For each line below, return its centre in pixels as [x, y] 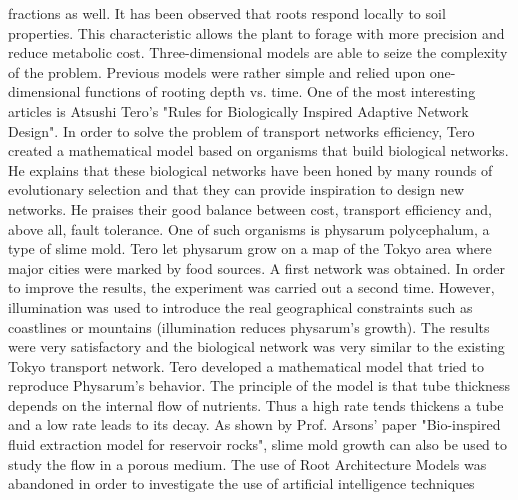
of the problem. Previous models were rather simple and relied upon [217, 71]
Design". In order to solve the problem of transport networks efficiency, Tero [241, 130]
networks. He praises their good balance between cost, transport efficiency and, [250, 208]
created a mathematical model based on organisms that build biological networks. [258, 150]
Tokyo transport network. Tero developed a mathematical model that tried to [246, 365]
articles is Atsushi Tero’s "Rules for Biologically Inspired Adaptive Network [238, 110]
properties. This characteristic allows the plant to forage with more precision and [256, 32]
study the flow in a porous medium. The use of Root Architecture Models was [247, 463]
